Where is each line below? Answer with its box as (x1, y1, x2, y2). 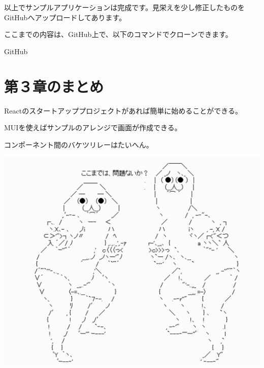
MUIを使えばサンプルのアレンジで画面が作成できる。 (4, 122, 182, 133)
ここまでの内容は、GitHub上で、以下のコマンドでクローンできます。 (4, 29, 233, 40)
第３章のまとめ (4, 76, 104, 96)
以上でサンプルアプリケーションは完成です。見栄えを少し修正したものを (4, 2, 245, 12)
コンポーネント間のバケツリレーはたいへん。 (4, 139, 153, 150)
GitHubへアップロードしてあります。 (4, 12, 126, 22)
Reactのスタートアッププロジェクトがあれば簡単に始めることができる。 (4, 105, 242, 116)
